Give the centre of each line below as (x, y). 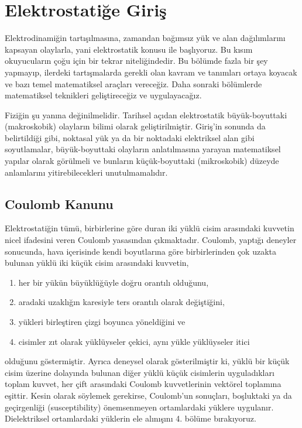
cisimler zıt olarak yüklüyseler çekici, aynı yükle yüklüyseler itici (134, 341)
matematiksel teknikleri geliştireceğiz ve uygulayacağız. (103, 95)
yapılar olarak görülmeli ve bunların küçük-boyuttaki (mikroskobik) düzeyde (142, 161)
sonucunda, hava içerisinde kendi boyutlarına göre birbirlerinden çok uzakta (141, 251)
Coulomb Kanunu (59, 203)
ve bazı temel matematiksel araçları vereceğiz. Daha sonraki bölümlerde (133, 83)
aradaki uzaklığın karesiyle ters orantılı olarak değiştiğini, (121, 302)
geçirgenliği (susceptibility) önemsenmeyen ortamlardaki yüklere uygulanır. (139, 407)
